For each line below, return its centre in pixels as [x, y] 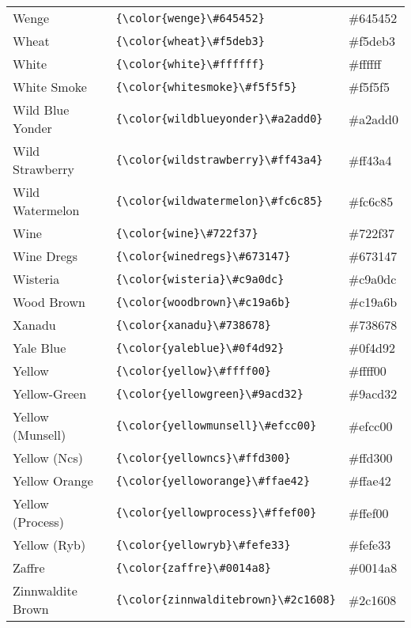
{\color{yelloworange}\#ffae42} [213, 480]
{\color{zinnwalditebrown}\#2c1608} [226, 600]
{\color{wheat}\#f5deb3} [190, 41]
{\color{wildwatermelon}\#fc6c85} [219, 201]
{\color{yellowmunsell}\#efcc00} [216, 426]
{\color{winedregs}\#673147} [203, 256]
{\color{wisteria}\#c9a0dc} [200, 279]
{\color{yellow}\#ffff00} [194, 371]
